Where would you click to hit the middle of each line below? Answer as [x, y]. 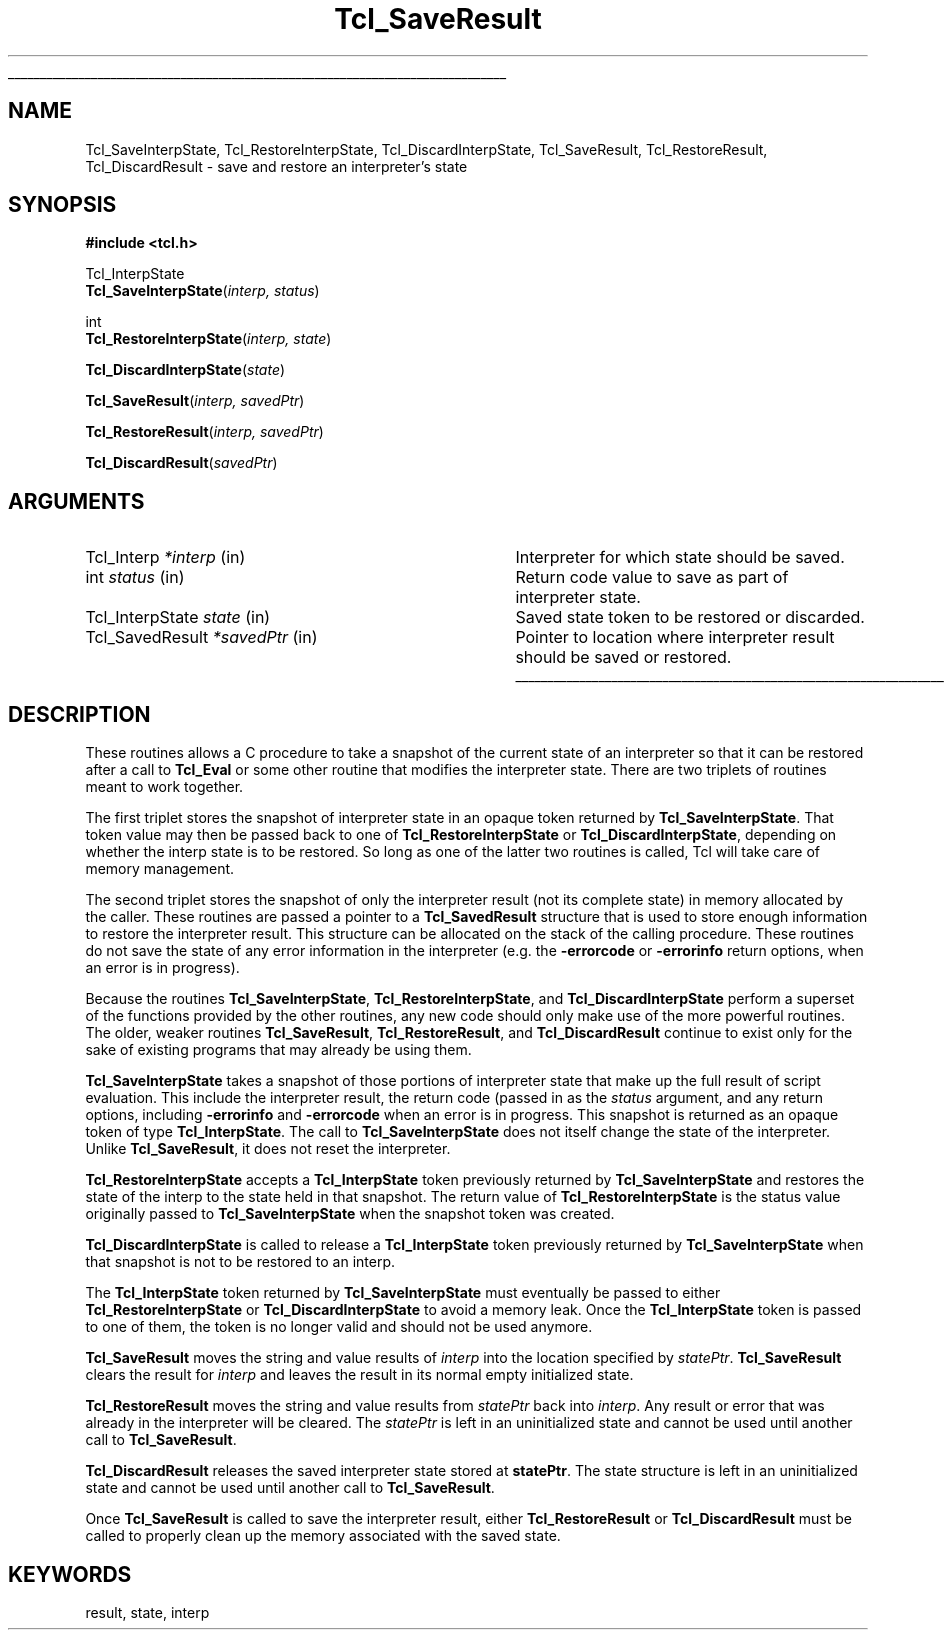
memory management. [160, 869]
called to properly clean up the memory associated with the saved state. [323, 1536]
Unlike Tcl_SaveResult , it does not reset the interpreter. [268, 1149]
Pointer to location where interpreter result [675, 637]
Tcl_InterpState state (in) [178, 617]
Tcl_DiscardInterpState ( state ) [185, 370]
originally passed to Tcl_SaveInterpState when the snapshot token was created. [350, 1214]
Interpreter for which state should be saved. [680, 557]
